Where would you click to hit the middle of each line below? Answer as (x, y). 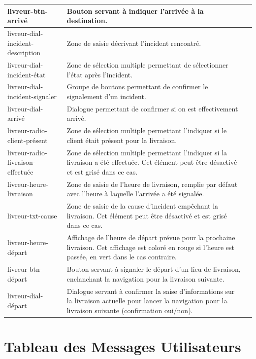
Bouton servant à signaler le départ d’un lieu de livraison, (154, 269)
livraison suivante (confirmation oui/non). (130, 310)
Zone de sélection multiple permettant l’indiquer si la (147, 152)
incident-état (27, 74)
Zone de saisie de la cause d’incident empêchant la (143, 206)
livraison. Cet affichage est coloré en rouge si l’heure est (150, 247)
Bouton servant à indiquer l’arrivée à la (135, 11)
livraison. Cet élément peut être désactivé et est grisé (147, 215)
